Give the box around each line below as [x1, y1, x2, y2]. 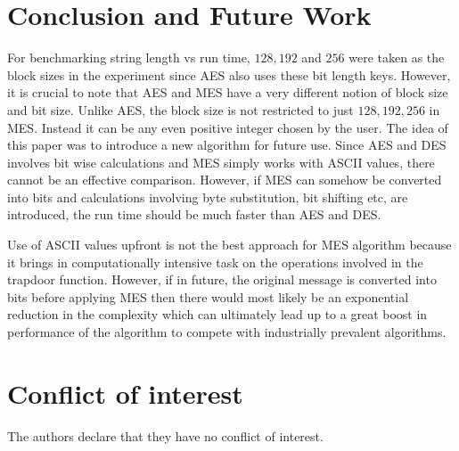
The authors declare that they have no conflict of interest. [7, 426, 324, 445]
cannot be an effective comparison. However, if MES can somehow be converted [7, 170, 442, 189]
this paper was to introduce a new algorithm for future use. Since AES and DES [7, 135, 447, 154]
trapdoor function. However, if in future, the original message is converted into [7, 270, 437, 289]
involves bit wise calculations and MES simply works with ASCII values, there [7, 152, 435, 171]
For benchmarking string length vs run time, [7, 48, 250, 67]
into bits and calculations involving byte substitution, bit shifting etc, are [7, 187, 408, 206]
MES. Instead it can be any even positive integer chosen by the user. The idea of [7, 118, 448, 136]
